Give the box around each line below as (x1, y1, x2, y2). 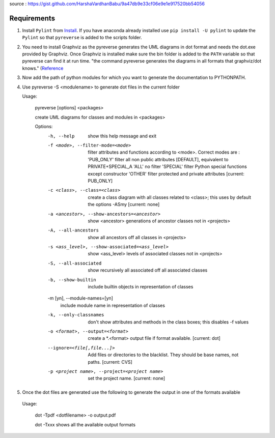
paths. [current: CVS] (88, 359, 132, 365)
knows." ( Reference (22, 65, 64, 71)
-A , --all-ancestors (47, 227, 99, 233)
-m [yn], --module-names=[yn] (47, 295, 113, 301)
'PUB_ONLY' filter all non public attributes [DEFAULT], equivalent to (88, 156, 229, 162)
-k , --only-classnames (47, 312, 104, 318)
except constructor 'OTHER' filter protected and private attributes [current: (88, 170, 244, 177)
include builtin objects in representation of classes (88, 284, 194, 290)
